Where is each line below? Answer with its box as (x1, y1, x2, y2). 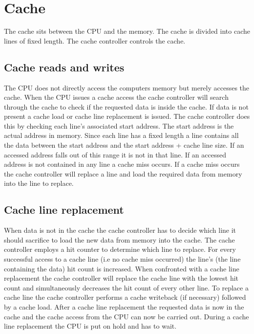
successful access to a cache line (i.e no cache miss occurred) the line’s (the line (4, 254, 241, 264)
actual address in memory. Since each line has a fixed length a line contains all (4, 130, 239, 140)
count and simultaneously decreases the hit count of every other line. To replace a (4, 282, 249, 292)
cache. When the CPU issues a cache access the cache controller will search (4, 92, 229, 102)
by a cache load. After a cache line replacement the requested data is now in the (4, 302, 244, 312)
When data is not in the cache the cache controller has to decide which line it (4, 225, 236, 235)
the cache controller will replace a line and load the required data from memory (4, 168, 242, 178)
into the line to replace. (4, 178, 74, 188)
